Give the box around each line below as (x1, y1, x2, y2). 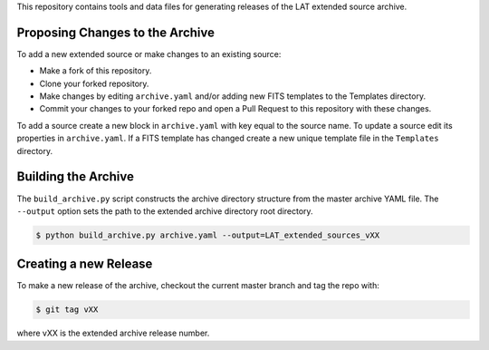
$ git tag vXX (35, 305, 99, 315)
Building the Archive (16, 169, 135, 185)
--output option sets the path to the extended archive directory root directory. (16, 205, 313, 217)
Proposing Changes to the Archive (16, 24, 215, 40)
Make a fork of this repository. (39, 65, 152, 76)
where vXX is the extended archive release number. (16, 327, 210, 339)
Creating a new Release (16, 257, 153, 272)
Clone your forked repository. (39, 78, 149, 89)
